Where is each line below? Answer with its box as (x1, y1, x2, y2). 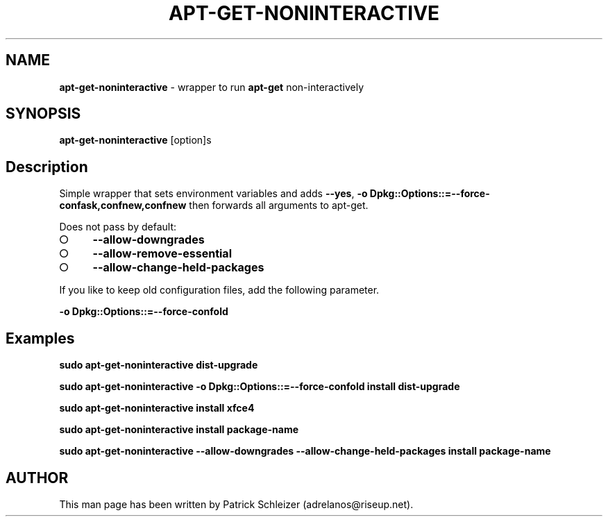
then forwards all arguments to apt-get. (189, 199, 369, 212)
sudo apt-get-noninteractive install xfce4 (59, 402, 255, 414)
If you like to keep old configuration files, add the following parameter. (59, 284, 380, 296)
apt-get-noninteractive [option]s (59, 134, 212, 146)
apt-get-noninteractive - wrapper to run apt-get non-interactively (59, 81, 364, 93)
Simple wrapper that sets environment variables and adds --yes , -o (59, 187, 368, 200)
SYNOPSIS (6, 105, 81, 123)
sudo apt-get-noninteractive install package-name (59, 423, 298, 436)
